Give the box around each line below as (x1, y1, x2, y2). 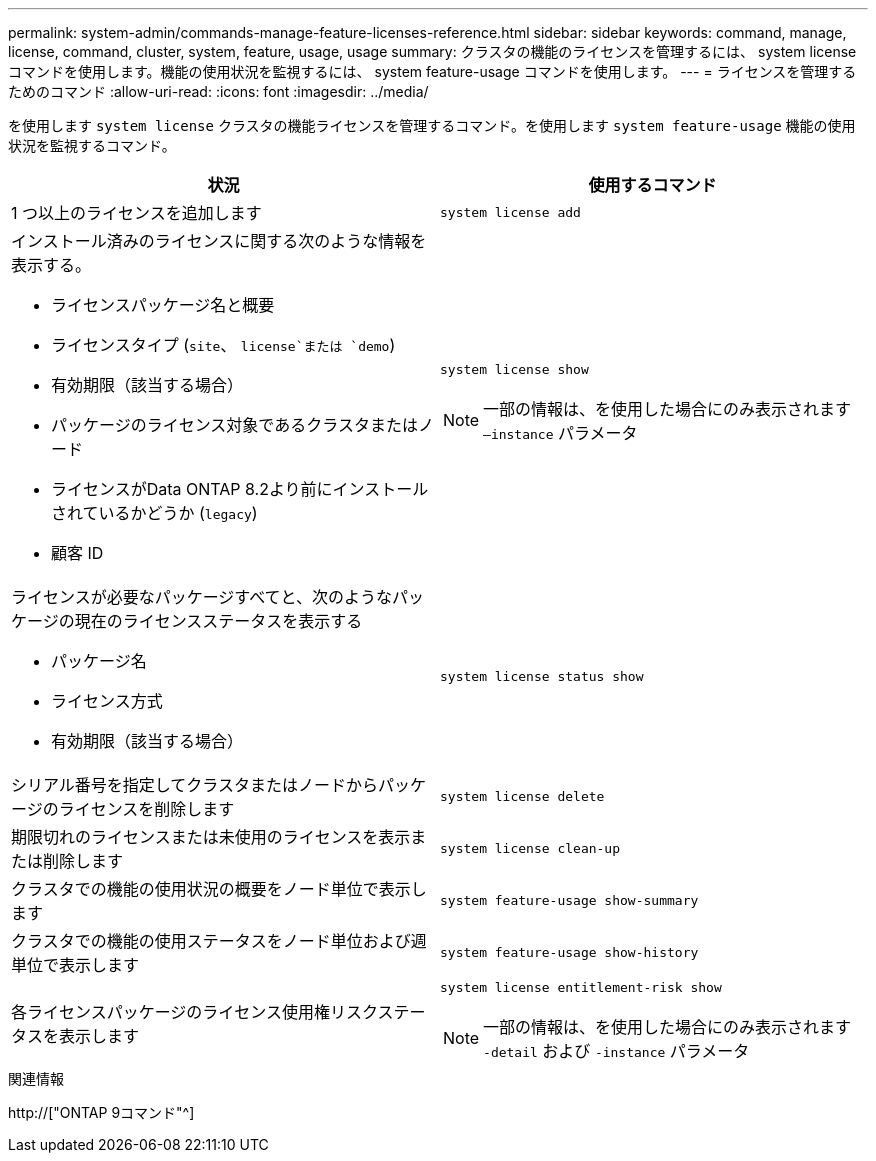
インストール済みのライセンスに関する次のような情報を (11, 231, 427, 251)
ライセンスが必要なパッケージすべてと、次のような (11, 587, 392, 607)
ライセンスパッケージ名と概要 (51, 295, 275, 315)
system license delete (440, 788, 605, 804)
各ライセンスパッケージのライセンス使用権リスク (11, 1001, 378, 1022)
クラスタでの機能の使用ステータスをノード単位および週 (11, 931, 427, 951)
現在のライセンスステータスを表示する (74, 611, 363, 631)
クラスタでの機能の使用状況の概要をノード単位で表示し (11, 879, 427, 899)
